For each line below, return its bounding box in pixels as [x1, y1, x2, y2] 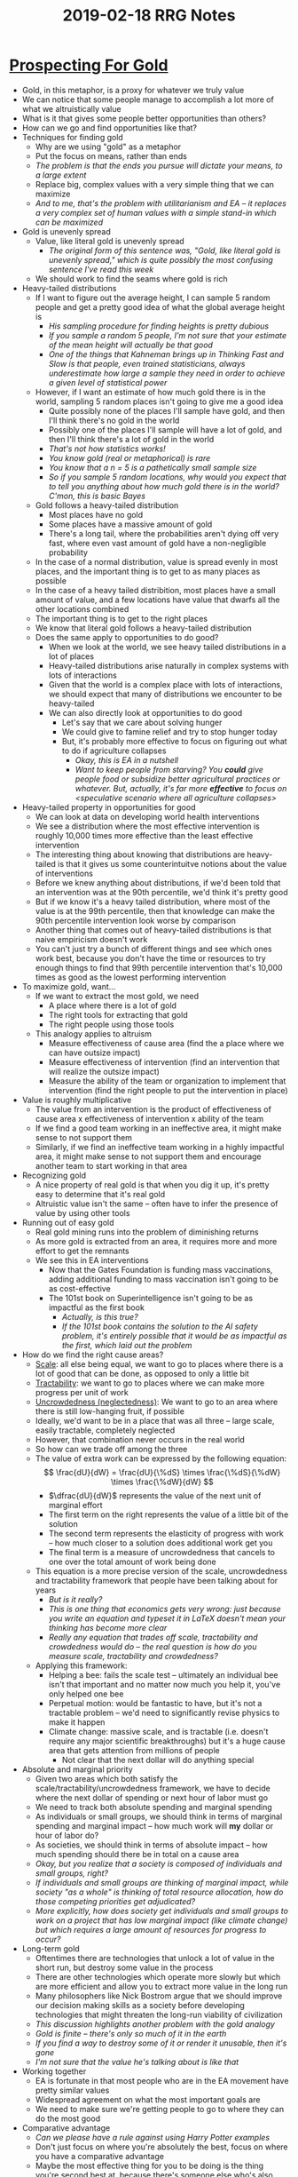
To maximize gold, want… [21, 981, 116, 991]
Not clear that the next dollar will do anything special [61, 1754, 255, 1765]
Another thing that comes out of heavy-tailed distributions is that [35, 925, 272, 935]
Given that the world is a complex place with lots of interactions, [48, 679, 284, 689]
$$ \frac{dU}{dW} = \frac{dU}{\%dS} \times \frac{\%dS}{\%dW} [43, 1466, 281, 1477]
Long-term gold [21, 1943, 80, 1954]
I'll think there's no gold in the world [48, 415, 180, 425]
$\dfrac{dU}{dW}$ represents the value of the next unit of [48, 1490, 262, 1501]
